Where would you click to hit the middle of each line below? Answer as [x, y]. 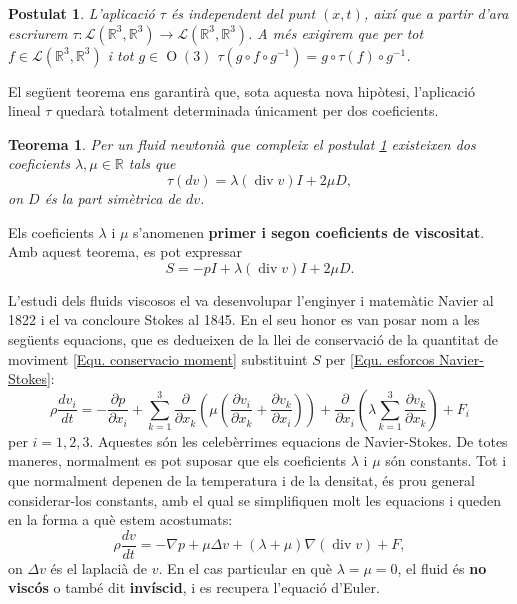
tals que [152, 163]
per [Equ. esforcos [380, 358]
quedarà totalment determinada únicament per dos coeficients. [247, 110]
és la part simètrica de [112, 197]
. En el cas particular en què [245, 567]
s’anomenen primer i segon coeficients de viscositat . [309, 231]
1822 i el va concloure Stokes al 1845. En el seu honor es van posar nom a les [244, 319]
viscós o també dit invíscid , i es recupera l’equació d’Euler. [194, 587]
